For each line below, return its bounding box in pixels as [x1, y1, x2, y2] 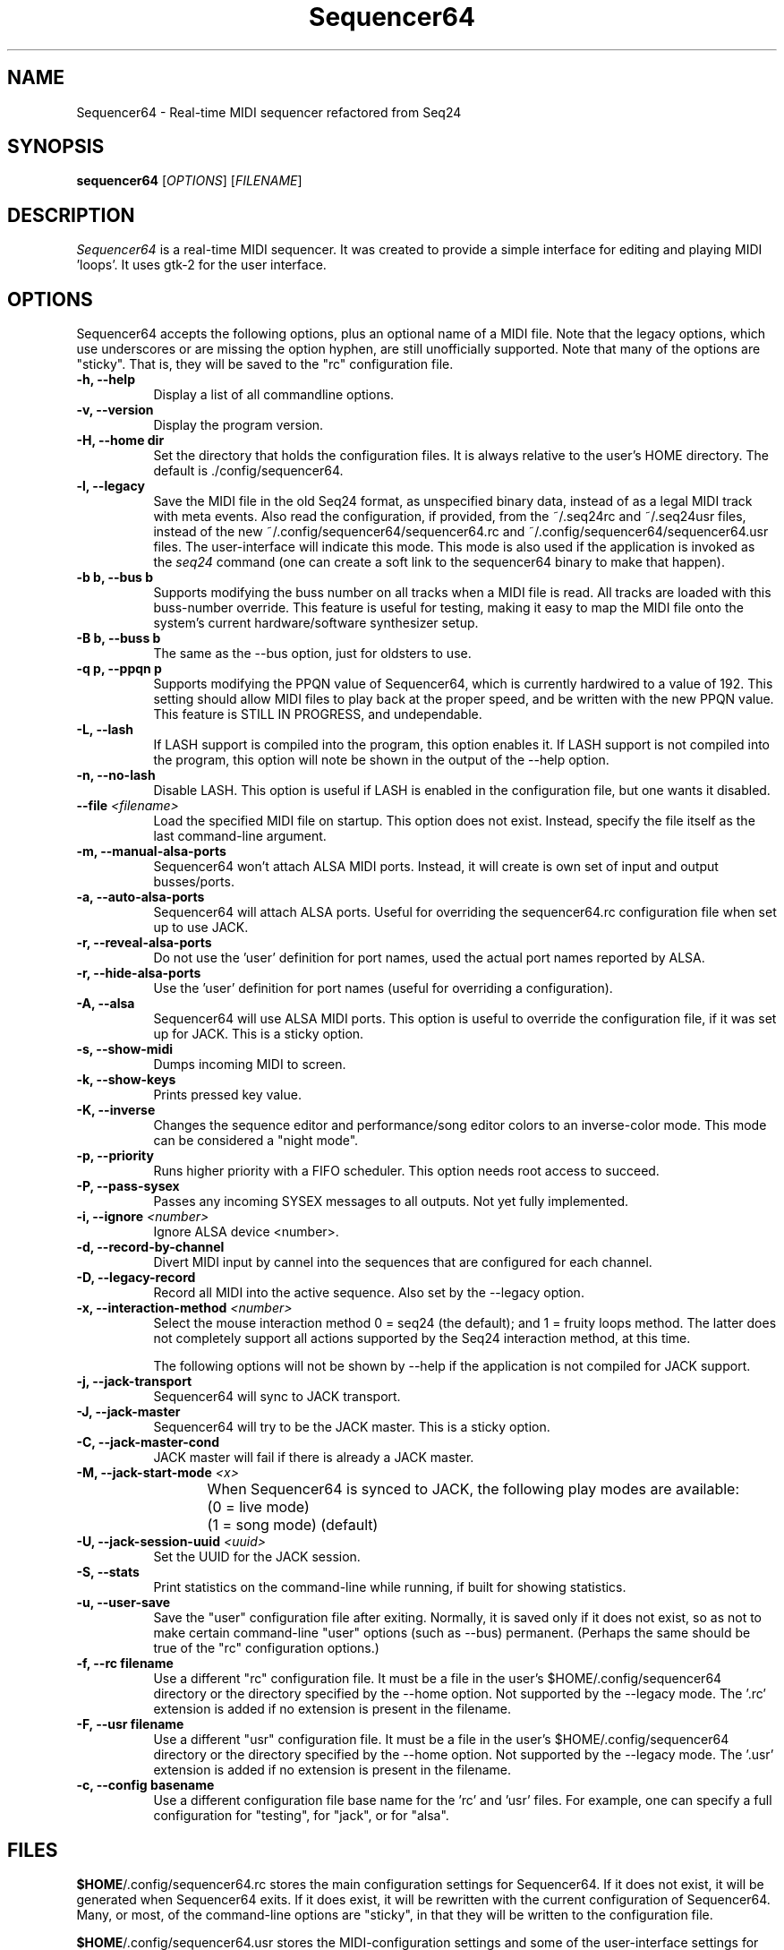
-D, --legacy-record [76, 1270, 196, 1286]
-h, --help [76, 372, 135, 388]
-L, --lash [76, 722, 133, 738]
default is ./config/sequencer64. [153, 463, 344, 479]
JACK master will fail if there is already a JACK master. [153, 1450, 474, 1466]
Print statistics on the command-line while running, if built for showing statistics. [153, 1579, 626, 1595]
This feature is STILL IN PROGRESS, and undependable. [153, 706, 482, 723]
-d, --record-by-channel [76, 1239, 225, 1255]
